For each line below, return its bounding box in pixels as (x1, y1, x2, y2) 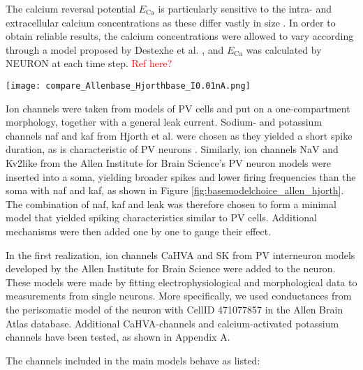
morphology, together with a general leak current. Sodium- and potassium (6, 114, 323, 129)
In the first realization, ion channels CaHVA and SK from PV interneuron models (6, 247, 355, 262)
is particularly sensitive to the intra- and (158, 1, 332, 15)
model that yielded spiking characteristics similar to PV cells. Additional (6, 210, 317, 225)
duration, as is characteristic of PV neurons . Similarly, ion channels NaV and (6, 142, 339, 156)
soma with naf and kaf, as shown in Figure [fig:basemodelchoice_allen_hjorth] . (6, 183, 344, 198)
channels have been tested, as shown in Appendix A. (6, 330, 230, 344)
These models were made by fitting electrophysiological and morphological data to (6, 274, 357, 289)
